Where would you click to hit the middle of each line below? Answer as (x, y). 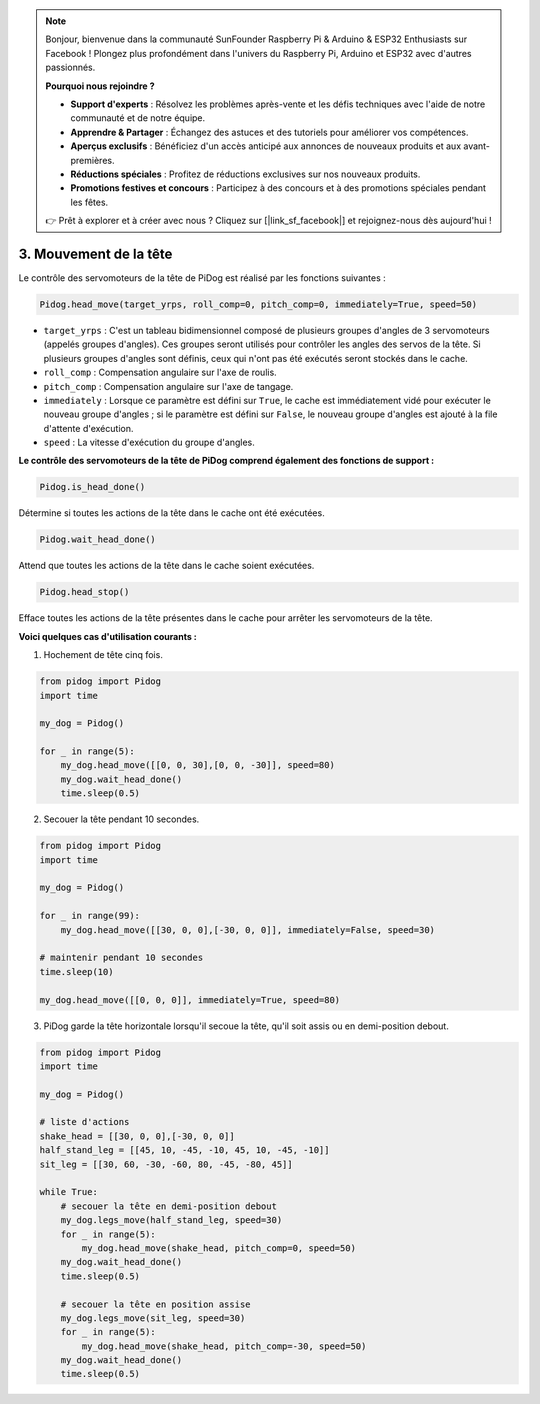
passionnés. (70, 67)
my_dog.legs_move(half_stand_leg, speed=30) (171, 1220)
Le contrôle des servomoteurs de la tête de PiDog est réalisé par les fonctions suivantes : (202, 277)
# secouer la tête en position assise (155, 1304)
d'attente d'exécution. (88, 428)
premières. (92, 160)
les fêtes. (89, 202)
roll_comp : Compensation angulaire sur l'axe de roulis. (160, 372)
